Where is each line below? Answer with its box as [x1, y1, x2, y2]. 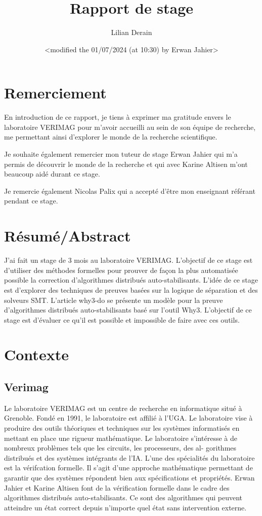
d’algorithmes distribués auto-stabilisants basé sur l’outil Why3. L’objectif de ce [4, 304, 252, 315]
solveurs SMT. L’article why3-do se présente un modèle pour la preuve [4, 294, 223, 305]
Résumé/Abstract [4, 225, 131, 246]
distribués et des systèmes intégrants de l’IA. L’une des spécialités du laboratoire [4, 452, 255, 463]
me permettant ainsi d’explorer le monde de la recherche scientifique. [4, 131, 217, 142]
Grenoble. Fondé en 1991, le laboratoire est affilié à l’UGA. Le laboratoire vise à [4, 412, 253, 423]
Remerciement [4, 82, 107, 103]
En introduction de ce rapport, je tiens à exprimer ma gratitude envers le [4, 112, 231, 122]
